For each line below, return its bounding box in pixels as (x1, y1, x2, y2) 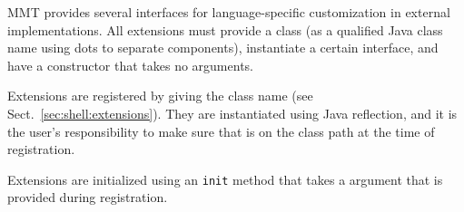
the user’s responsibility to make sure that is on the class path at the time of (7, 121, 435, 140)
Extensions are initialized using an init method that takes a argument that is (7, 169, 443, 188)
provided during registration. (7, 188, 168, 207)
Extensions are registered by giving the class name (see (7, 86, 313, 105)
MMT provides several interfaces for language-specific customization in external (7, 3, 450, 21)
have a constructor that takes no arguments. (7, 55, 253, 74)
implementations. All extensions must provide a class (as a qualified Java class (7, 20, 443, 39)
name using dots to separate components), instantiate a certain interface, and (7, 38, 439, 57)
